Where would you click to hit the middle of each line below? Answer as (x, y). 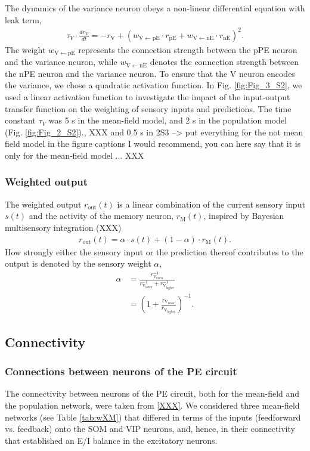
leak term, (23, 19)
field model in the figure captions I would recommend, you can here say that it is (153, 143)
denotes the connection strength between (224, 62)
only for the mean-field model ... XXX (75, 155)
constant (20, 120)
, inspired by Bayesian (244, 216)
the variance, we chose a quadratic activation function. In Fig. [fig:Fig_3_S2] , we (154, 85)
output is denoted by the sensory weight (78, 263)
